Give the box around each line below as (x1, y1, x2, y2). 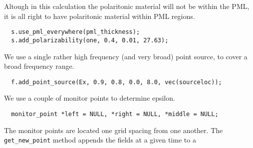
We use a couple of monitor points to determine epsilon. (4, 93, 175, 103)
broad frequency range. (4, 61, 74, 71)
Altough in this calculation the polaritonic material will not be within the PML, (4, 1, 250, 11)
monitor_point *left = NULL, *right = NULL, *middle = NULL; (11, 110, 219, 118)
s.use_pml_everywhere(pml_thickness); (11, 28, 140, 36)
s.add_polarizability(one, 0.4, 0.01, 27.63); (11, 36, 169, 44)
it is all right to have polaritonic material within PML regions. (4, 10, 195, 21)
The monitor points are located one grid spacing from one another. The (4, 125, 223, 135)
